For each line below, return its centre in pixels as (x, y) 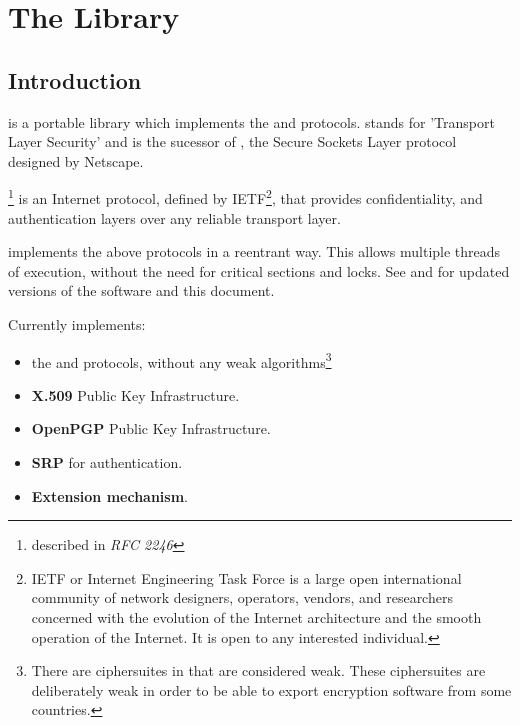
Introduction (75, 79)
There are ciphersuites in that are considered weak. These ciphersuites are (258, 670)
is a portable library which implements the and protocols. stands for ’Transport (251, 121)
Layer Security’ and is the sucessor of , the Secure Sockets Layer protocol (232, 141)
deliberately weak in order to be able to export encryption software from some (271, 689)
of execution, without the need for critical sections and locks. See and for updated (259, 270)
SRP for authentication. (107, 462)
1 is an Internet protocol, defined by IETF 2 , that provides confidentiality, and (245, 197)
